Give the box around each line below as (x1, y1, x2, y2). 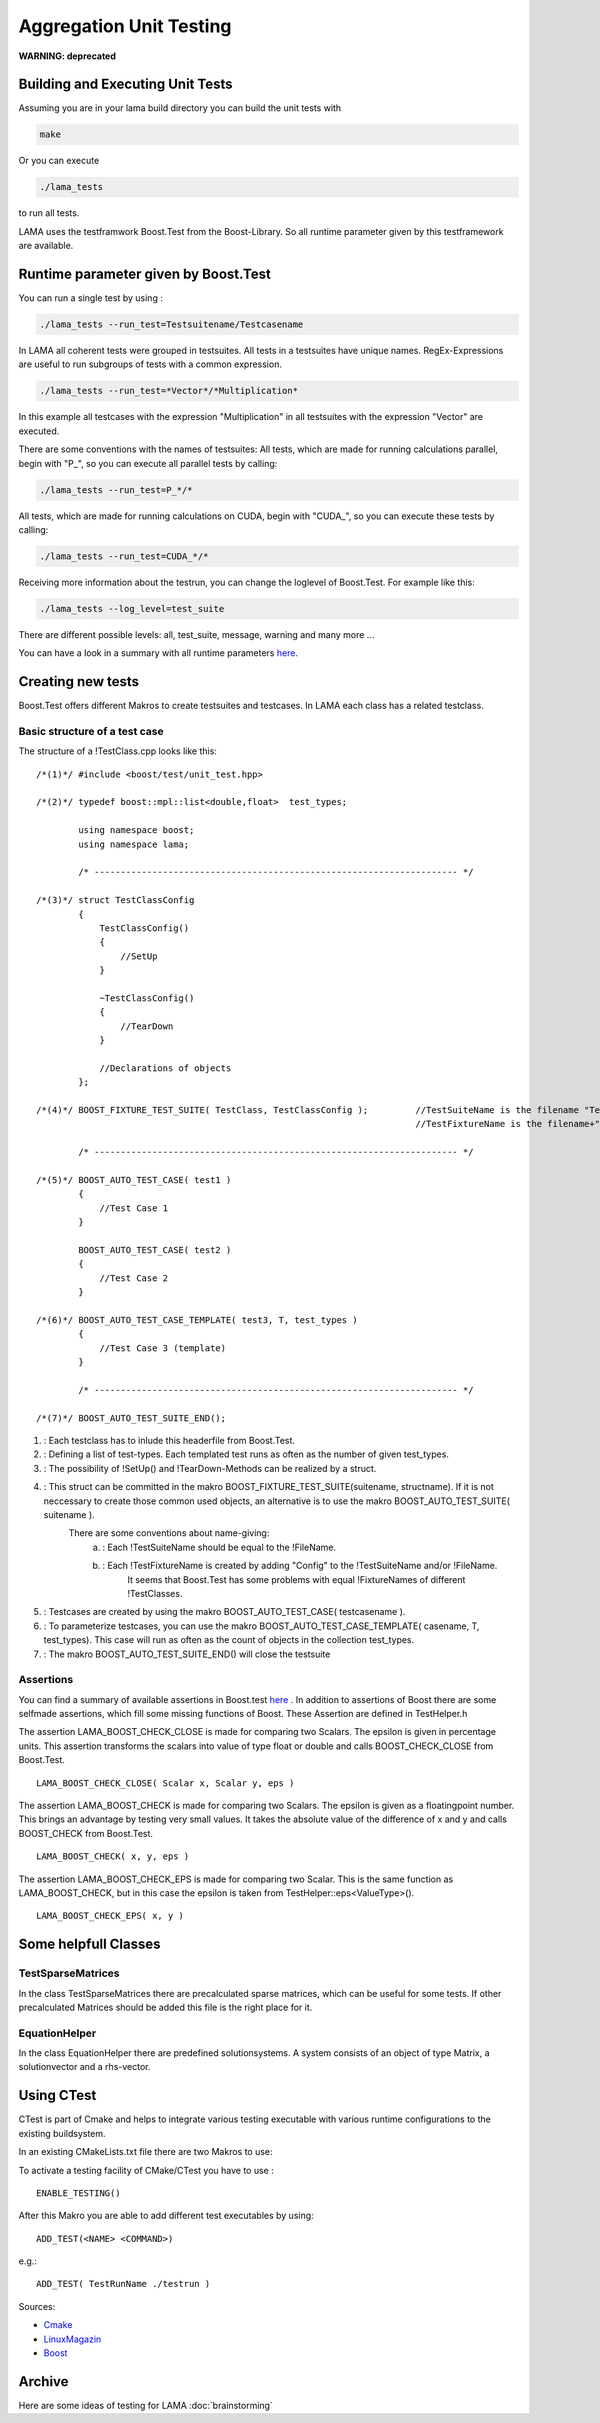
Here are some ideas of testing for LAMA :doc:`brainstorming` (18, 2399, 274, 2411)
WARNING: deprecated (18, 50, 117, 62)
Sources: (18, 2300, 56, 2312)
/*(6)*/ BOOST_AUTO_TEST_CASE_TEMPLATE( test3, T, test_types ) (36, 1314, 359, 1325)
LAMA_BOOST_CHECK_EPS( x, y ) (36, 1910, 185, 1922)
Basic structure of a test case (18, 724, 164, 738)
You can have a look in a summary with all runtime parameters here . (18, 647, 299, 659)
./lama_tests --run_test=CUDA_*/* (39, 550, 209, 562)
